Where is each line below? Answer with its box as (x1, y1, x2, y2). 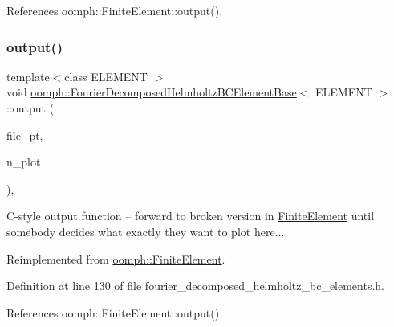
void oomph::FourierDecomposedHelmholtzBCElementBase (6, 84, 297, 100)
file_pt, (6, 126, 43, 143)
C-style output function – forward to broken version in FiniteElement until (6, 207, 375, 224)
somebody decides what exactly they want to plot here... (6, 223, 285, 239)
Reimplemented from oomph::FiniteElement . (6, 250, 225, 267)
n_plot (6, 153, 41, 170)
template (6, 67, 50, 84)
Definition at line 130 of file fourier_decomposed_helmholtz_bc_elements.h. (6, 277, 385, 294)
